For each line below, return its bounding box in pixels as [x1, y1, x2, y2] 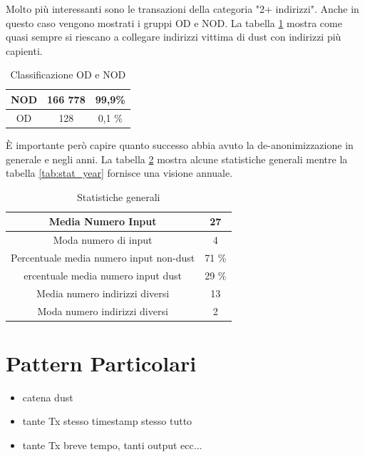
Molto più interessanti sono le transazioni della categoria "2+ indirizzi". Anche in [6, 1, 359, 16]
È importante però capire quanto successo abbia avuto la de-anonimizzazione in [6, 137, 354, 152]
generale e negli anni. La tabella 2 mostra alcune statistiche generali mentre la [6, 151, 348, 166]
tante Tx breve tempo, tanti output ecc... [22, 437, 202, 452]
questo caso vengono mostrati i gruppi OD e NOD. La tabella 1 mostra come [6, 15, 342, 30]
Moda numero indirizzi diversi [37, 303, 168, 318]
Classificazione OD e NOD [10, 67, 126, 82]
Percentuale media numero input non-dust [11, 250, 195, 265]
